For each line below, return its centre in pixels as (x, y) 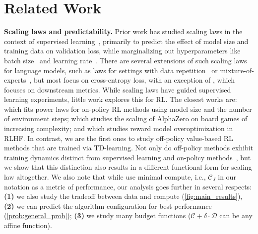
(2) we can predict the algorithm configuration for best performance (108, 206)
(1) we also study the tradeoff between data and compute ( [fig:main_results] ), (123, 196)
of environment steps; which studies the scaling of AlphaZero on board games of (126, 118)
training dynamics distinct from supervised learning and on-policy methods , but (128, 157)
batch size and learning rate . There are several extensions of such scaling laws (126, 60)
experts (15, 80)
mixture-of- (237, 70)
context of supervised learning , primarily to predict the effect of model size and (126, 41)
